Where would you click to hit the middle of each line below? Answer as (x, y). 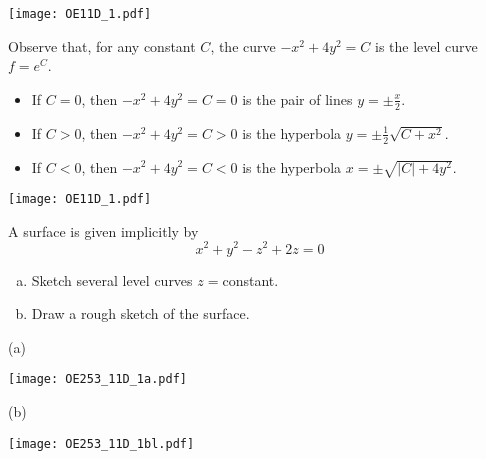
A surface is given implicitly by (103, 230)
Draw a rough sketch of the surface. (140, 313)
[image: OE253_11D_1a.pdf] (97, 379)
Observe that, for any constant (102, 45)
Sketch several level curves (112, 279)
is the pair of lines (297, 98)
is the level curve (426, 45)
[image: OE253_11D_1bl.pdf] (101, 443)
